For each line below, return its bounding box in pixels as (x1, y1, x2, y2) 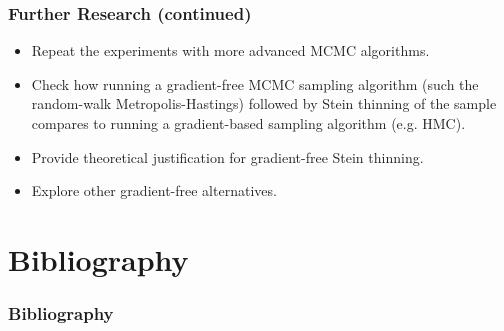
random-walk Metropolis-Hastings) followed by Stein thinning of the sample (31, 93, 497, 114)
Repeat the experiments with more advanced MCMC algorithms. (31, 40, 430, 61)
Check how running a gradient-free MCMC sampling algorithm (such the (31, 73, 479, 94)
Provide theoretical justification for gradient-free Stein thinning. (31, 146, 424, 167)
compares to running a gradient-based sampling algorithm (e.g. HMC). (31, 113, 466, 133)
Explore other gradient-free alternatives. (31, 180, 277, 201)
